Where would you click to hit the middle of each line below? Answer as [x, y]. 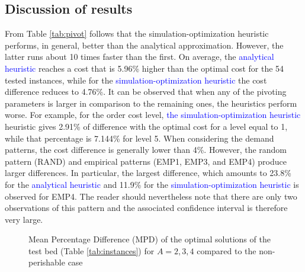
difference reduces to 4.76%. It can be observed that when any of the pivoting [146, 92]
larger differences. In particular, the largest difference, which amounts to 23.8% [148, 173]
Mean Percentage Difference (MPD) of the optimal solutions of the [150, 239]
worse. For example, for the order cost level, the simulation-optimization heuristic [153, 115]
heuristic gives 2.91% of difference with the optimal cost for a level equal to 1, [146, 126]
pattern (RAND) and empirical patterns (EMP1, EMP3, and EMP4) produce [146, 161]
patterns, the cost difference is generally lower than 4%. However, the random [146, 150]
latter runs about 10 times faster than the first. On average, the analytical [139, 57]
